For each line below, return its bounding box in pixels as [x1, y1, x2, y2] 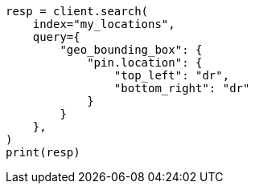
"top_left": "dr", [113, 69, 230, 82]
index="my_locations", [32, 18, 175, 30]
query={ [32, 30, 80, 43]
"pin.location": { [87, 56, 203, 69]
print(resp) [6, 146, 80, 159]
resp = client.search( [6, 5, 149, 18]
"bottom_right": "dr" [113, 82, 250, 95]
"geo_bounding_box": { [60, 43, 203, 56]
